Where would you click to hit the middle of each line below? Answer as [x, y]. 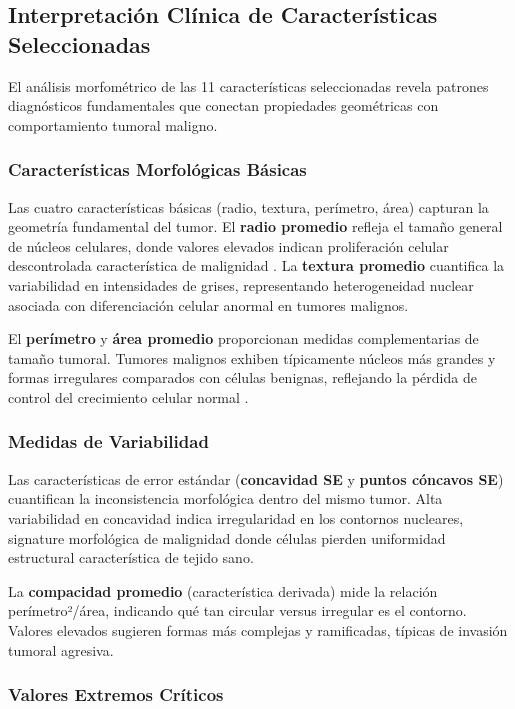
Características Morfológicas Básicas [157, 169]
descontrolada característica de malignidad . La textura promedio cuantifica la [256, 265]
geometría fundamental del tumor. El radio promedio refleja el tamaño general [255, 226]
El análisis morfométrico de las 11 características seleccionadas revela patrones [248, 85]
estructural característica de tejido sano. [131, 557]
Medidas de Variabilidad [108, 441]
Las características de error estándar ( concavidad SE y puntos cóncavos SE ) [256, 478]
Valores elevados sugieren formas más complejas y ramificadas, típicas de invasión [258, 629]
